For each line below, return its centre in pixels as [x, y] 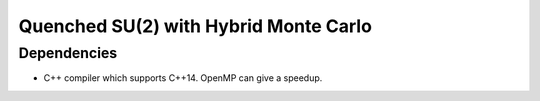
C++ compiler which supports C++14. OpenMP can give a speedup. [183, 78]
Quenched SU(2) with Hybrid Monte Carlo [195, 26]
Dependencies [68, 53]
